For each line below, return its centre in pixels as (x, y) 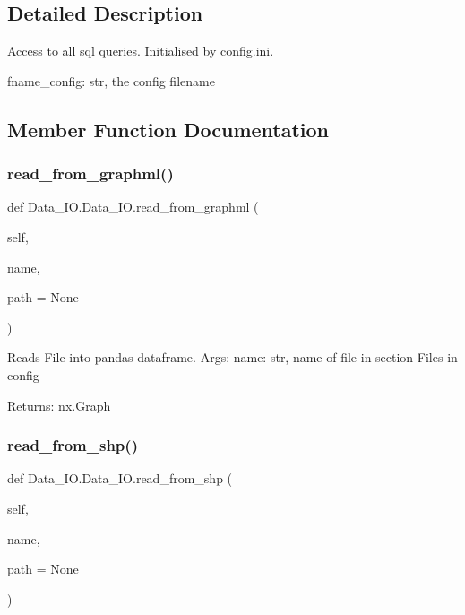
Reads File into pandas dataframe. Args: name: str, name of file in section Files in (232, 357)
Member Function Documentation (168, 129)
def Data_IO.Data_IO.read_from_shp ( (120, 478)
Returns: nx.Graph (59, 405)
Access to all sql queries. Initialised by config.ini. (141, 51)
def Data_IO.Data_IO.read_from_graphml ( (133, 207)
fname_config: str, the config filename (111, 80)
